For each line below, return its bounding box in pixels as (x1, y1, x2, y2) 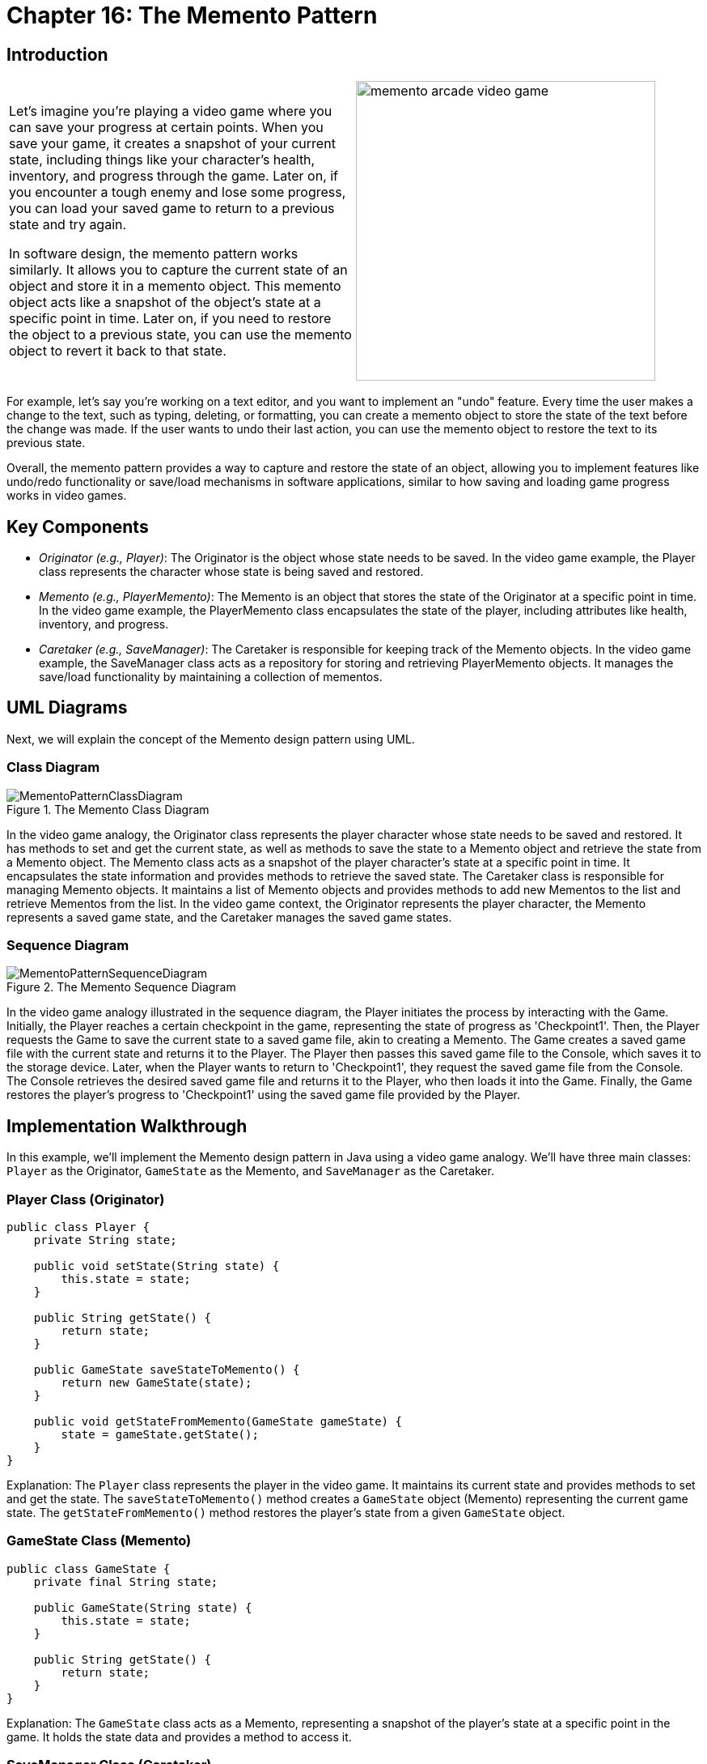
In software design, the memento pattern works (9, 245, 298, 262)
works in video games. (6, 488, 127, 503)
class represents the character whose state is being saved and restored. (39, 565, 424, 579)
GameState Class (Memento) (6, 1532, 192, 1549)
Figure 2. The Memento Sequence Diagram (6, 980, 236, 995)
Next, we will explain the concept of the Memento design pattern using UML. (6, 731, 415, 746)
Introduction (6, 44, 108, 65)
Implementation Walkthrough (6, 1115, 248, 1136)
